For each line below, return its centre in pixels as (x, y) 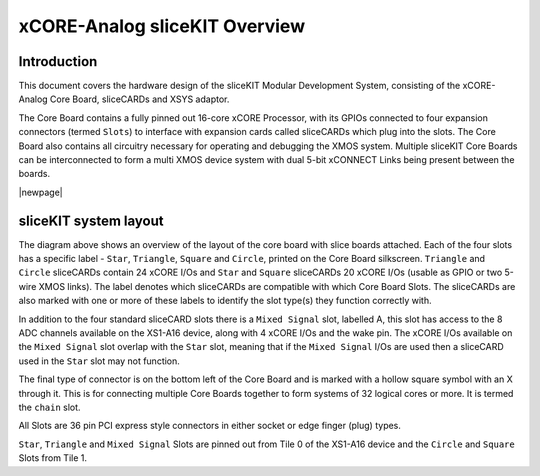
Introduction (58, 61)
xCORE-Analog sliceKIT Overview (161, 26)
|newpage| (41, 192)
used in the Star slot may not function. (99, 361)
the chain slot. (49, 407)
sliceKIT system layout (91, 220)
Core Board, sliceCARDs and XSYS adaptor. (140, 99)
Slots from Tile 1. (52, 458)
